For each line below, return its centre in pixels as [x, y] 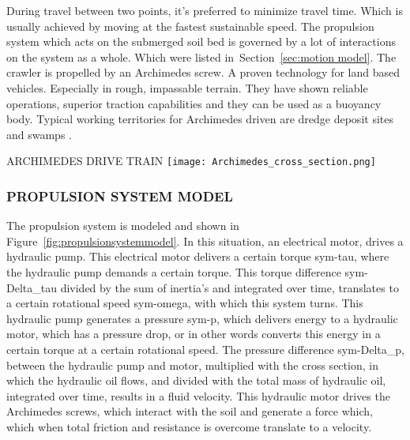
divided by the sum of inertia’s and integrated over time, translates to [229, 287]
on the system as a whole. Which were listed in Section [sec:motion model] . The [201, 56]
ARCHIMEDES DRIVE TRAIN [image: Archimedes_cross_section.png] [191, 161]
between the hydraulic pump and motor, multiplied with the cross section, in [192, 365]
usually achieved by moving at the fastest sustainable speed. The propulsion [190, 26]
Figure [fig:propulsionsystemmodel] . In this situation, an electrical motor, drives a [205, 241]
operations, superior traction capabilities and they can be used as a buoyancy [194, 103]
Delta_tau [32, 287]
